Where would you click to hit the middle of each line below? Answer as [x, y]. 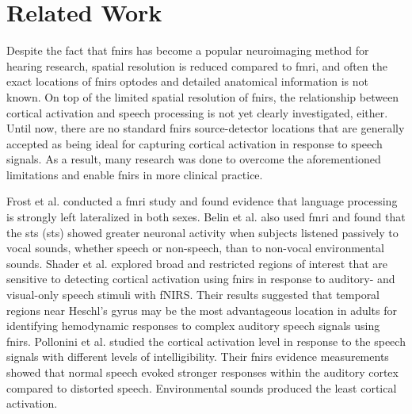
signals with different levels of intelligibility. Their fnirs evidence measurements [198, 356]
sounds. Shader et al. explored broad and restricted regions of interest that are [197, 263]
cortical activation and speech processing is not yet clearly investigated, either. [197, 112]
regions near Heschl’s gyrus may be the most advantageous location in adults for [202, 310]
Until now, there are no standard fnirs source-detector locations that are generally [206, 128]
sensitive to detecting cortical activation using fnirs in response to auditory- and [201, 279]
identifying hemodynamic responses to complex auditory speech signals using [193, 326]
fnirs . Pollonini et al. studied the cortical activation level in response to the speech [206, 341]
